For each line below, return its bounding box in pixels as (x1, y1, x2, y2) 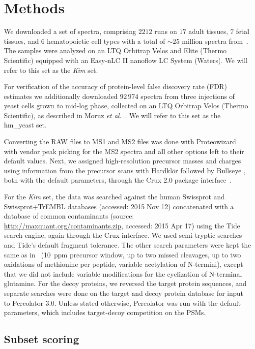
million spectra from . (182, 35, 249, 46)
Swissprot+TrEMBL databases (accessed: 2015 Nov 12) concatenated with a (4, 201, 234, 211)
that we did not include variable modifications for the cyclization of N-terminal (4, 268, 242, 279)
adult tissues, (188, 26, 228, 36)
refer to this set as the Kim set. (4, 64, 98, 75)
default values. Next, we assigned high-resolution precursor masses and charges (4, 156, 241, 166)
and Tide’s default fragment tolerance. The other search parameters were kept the (4, 240, 251, 250)
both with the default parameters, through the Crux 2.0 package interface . (4, 175, 232, 185)
